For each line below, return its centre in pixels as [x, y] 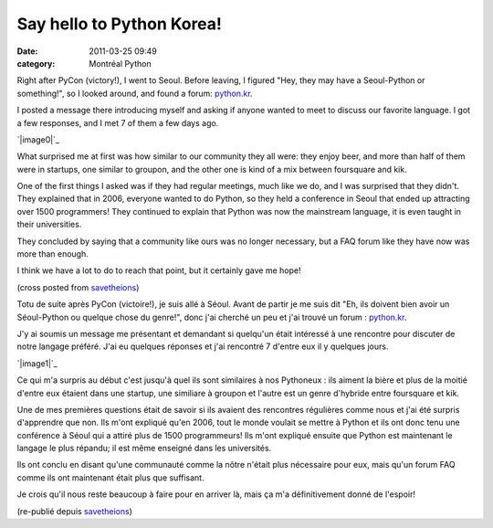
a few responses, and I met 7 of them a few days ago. [118, 122]
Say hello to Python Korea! [120, 24]
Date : [27, 51]
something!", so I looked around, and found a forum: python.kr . [135, 93]
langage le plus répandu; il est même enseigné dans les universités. [144, 449]
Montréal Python [120, 63]
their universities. [49, 225]
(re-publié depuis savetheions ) [74, 511]
